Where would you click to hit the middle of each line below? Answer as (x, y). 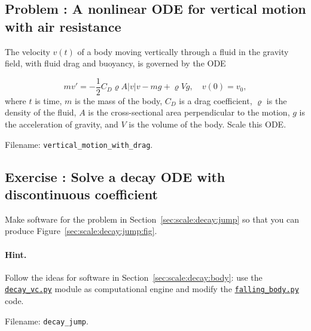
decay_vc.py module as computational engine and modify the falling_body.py (152, 289)
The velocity (28, 51)
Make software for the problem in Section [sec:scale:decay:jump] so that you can (152, 219)
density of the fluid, (41, 112)
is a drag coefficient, (216, 100)
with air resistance (63, 26)
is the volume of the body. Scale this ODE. (208, 124)
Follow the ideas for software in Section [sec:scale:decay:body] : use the (134, 277)
